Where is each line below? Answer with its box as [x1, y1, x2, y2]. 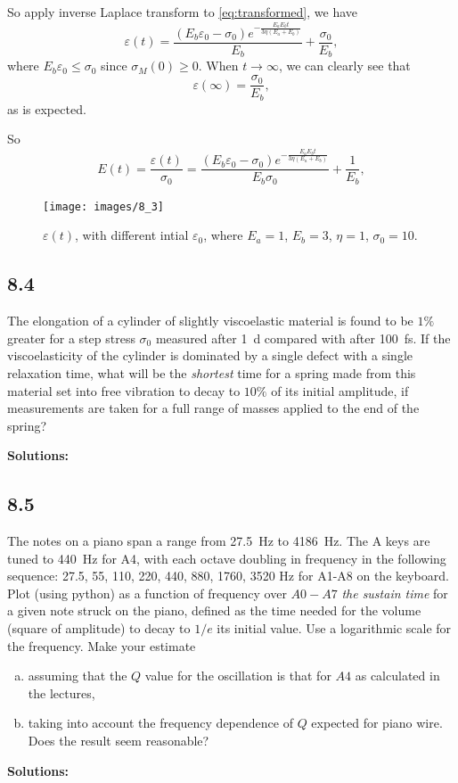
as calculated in [355, 666, 440, 685]
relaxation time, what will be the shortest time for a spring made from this [7, 363, 416, 382]
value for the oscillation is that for [144, 666, 331, 685]
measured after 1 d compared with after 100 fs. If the [155, 328, 451, 347]
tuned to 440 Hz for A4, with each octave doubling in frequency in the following [7, 548, 446, 567]
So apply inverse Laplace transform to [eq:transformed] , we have [7, 3, 358, 21]
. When [198, 56, 239, 75]
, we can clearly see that [278, 56, 411, 75]
